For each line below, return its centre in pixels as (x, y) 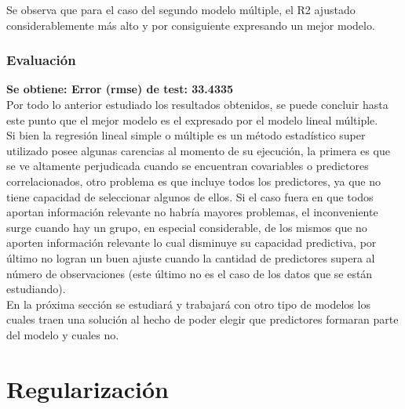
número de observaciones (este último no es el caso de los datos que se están (190, 273)
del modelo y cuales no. (63, 334)
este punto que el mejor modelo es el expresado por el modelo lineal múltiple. (192, 119)
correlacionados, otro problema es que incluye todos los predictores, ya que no (193, 181)
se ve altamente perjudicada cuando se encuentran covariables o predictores (188, 166)
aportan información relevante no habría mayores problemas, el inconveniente (192, 212)
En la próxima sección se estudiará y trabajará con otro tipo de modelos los (188, 304)
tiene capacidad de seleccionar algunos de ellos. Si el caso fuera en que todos (190, 196)
